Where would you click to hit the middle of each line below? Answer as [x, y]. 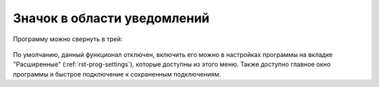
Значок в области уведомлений [111, 18]
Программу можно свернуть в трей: [68, 39]
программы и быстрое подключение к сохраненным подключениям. [117, 74]
